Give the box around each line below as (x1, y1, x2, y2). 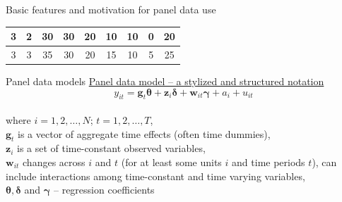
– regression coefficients (53, 182, 155, 197)
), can (312, 155, 337, 169)
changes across (23, 155, 85, 169)
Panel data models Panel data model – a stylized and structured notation (6, 74, 324, 89)
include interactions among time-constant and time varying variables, (6, 168, 305, 183)
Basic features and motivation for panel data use (6, 2, 216, 16)
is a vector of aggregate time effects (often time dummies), (18, 126, 271, 141)
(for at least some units (121, 155, 222, 169)
